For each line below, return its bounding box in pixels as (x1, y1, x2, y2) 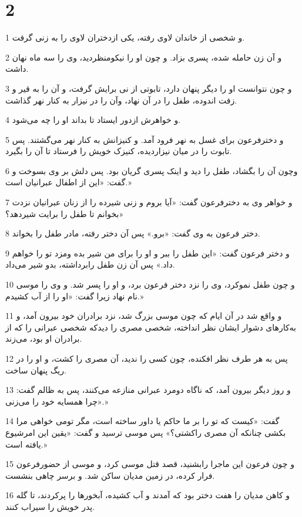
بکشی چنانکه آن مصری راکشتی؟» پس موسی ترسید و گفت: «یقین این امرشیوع (5, 426, 286, 438)
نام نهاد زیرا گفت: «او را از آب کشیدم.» (5, 289, 144, 302)
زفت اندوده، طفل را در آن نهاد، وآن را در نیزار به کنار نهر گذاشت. (5, 94, 237, 106)
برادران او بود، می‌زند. (5, 332, 82, 345)
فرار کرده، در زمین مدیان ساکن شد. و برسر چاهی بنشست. (5, 469, 215, 481)
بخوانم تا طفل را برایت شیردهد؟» (5, 207, 124, 219)
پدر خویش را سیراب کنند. (5, 500, 95, 512)
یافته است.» (5, 438, 48, 450)
